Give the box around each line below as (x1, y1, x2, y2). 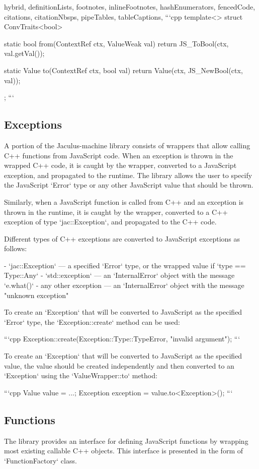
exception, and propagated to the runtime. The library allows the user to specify (4, 169, 252, 180)
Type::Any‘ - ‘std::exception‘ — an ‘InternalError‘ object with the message (4, 270, 235, 280)
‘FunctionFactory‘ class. (4, 455, 77, 465)
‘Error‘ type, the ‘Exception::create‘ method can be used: (4, 316, 180, 327)
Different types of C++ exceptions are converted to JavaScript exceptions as (4, 233, 240, 244)
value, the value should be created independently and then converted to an (4, 360, 234, 371)
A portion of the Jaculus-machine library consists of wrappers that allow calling (4, 140, 250, 150)
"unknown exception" (4, 289, 69, 300)
